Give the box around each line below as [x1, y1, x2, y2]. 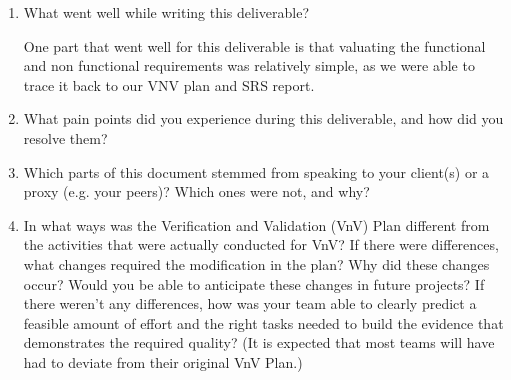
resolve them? [23, 127, 108, 148]
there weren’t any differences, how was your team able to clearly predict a [23, 293, 477, 314]
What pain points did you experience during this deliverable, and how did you [23, 108, 504, 129]
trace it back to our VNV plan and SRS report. [23, 74, 315, 95]
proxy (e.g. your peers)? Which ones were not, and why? [23, 181, 370, 202]
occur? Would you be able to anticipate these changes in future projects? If [23, 273, 485, 294]
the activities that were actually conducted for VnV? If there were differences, [23, 234, 499, 255]
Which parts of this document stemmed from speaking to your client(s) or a [23, 161, 490, 182]
